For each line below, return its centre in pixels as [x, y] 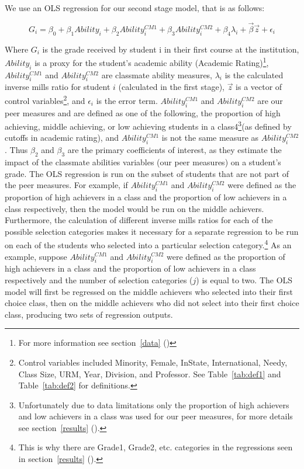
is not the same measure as [210, 138]
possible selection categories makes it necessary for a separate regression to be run [152, 231]
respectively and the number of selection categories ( [99, 279]
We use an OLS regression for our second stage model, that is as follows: [135, 8]
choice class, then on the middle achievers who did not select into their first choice [152, 303]
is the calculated [254, 74]
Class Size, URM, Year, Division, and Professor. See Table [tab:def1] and [150, 374]
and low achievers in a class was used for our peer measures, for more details [156, 416]
